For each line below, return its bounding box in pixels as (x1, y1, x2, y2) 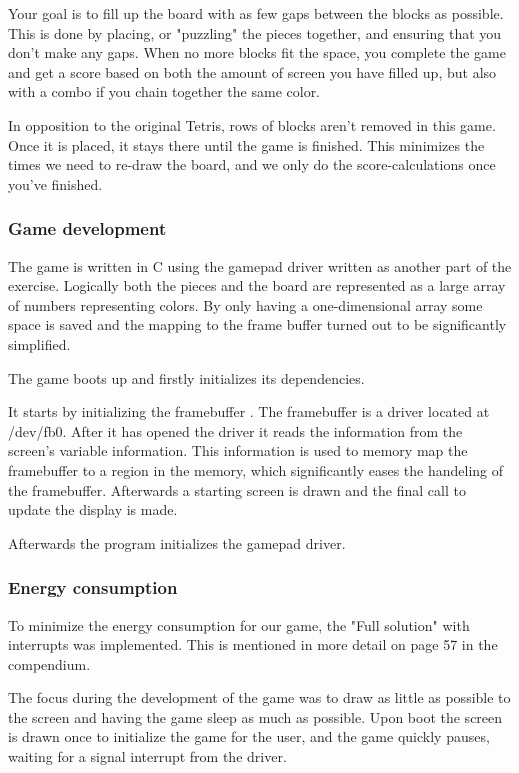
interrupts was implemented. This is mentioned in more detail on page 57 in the (8, 634, 498, 655)
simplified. (8, 333, 71, 354)
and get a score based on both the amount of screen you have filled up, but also (8, 61, 497, 82)
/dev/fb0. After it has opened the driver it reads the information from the (8, 420, 463, 441)
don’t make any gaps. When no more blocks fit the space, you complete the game (8, 42, 506, 63)
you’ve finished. (8, 173, 103, 194)
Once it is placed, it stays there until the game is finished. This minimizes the (8, 134, 485, 155)
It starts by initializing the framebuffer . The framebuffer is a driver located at (8, 401, 490, 422)
